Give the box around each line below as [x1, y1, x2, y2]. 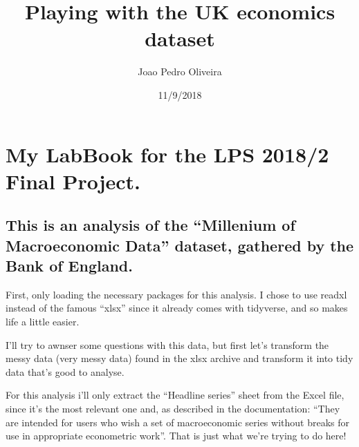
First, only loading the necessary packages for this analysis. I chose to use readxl [6, 287, 347, 301]
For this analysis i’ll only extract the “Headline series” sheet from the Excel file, [6, 388, 344, 402]
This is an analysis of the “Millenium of [6, 214, 295, 236]
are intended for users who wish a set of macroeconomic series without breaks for [6, 415, 349, 429]
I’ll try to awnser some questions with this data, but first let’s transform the [6, 337, 329, 352]
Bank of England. [6, 255, 133, 276]
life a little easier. [6, 314, 80, 329]
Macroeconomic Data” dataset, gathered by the [6, 234, 354, 256]
